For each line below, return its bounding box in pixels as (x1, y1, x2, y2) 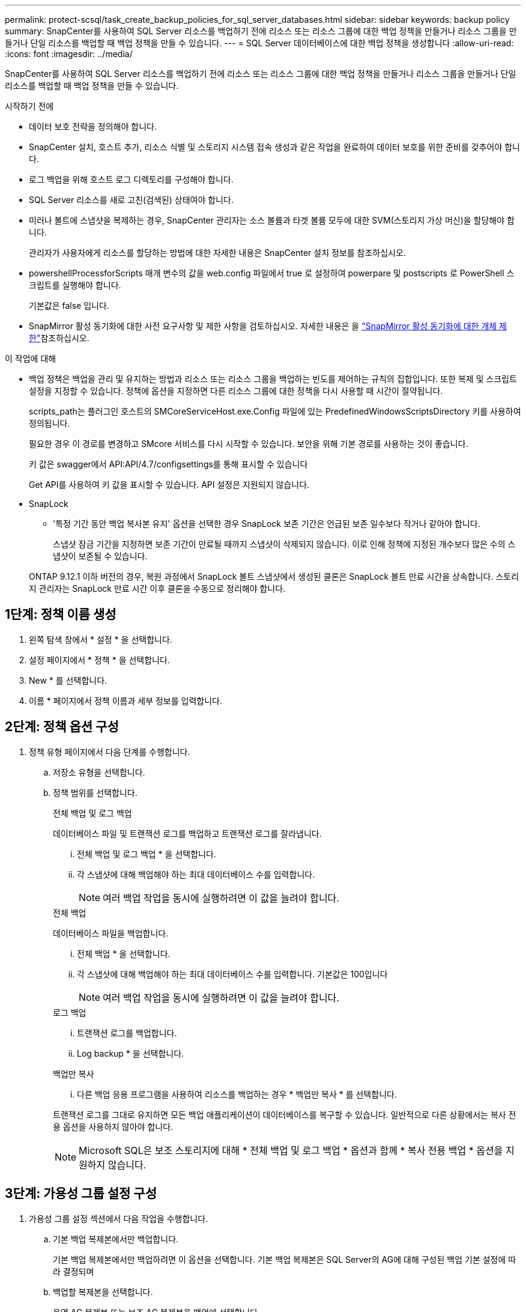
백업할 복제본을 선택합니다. (53, 1286, 153, 1297)
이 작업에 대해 (5, 353, 56, 363)
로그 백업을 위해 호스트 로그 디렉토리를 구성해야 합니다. (29, 174, 234, 184)
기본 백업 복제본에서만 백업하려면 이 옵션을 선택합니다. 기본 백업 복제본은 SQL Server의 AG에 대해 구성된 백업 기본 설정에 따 (53, 1254, 516, 1265)
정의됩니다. (29, 418, 70, 428)
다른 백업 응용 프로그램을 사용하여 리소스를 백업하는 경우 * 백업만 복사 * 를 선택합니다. (77, 1089, 397, 1099)
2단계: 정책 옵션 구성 (5, 719, 119, 735)
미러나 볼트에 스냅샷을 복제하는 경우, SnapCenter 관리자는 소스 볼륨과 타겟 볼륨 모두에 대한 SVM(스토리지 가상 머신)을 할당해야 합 (29, 215, 515, 225)
